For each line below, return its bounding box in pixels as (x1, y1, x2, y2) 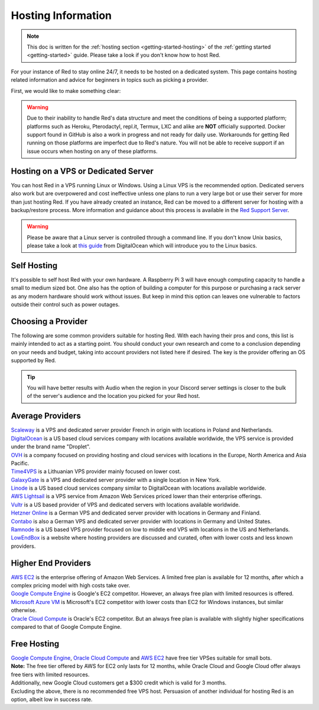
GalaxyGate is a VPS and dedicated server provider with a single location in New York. (11, 476, 221, 483)
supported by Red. (11, 357, 56, 364)
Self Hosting (11, 261, 58, 271)
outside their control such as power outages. (11, 301, 120, 308)
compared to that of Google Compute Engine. (11, 624, 122, 631)
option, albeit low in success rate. (11, 696, 93, 703)
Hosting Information (11, 9, 112, 22)
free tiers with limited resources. (11, 671, 90, 678)
